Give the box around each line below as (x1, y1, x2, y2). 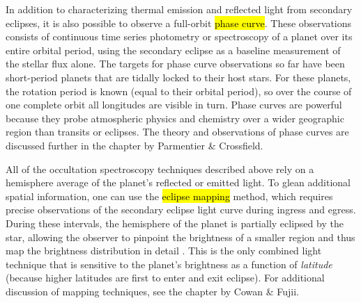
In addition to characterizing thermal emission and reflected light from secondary (6, 2, 353, 16)
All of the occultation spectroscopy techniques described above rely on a (6, 161, 314, 176)
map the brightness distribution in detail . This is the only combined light (6, 243, 322, 258)
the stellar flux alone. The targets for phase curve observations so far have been (6, 56, 345, 71)
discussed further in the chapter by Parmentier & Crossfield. (6, 138, 263, 152)
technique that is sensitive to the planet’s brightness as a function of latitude (6, 256, 332, 271)
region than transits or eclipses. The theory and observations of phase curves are (6, 124, 349, 139)
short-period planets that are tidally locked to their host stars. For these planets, (6, 69, 351, 84)
